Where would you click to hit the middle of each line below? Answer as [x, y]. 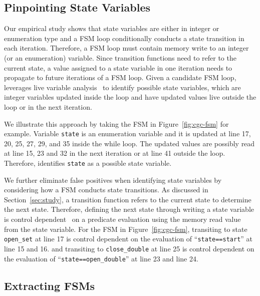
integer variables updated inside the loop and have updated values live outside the [130, 97]
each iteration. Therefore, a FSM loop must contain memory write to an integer [126, 48]
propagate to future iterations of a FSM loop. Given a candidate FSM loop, [120, 77]
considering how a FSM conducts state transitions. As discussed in [106, 190]
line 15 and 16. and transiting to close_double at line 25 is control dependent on [129, 248]
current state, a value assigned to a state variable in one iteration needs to [118, 67]
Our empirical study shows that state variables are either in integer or [112, 28]
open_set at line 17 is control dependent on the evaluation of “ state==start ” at [128, 239]
